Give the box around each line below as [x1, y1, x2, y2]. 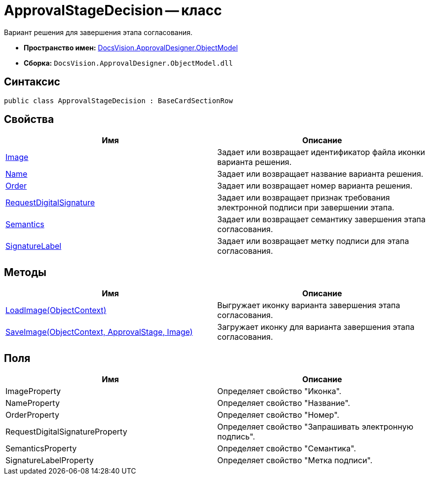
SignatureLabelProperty [5, 455, 94, 466]
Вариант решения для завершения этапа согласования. [4, 28, 193, 37]
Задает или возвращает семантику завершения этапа [217, 214, 426, 225]
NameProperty [5, 398, 60, 408]
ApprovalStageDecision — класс [4, 2, 222, 19]
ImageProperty [5, 386, 61, 397]
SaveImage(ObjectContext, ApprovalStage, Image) [5, 327, 193, 337]
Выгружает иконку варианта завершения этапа [217, 300, 400, 311]
